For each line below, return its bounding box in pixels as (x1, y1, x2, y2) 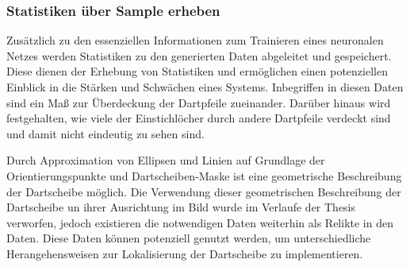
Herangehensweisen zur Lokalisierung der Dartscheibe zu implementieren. (6, 245, 363, 261)
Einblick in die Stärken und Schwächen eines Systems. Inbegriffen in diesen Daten (6, 79, 404, 95)
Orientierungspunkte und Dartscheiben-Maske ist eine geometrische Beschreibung (6, 167, 402, 184)
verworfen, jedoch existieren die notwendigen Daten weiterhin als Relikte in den (6, 214, 393, 230)
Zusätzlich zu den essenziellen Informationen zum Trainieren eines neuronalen (6, 32, 384, 48)
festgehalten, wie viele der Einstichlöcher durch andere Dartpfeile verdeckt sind (6, 110, 391, 126)
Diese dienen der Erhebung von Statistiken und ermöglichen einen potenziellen (6, 63, 388, 79)
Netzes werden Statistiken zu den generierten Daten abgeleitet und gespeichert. (6, 47, 392, 64)
